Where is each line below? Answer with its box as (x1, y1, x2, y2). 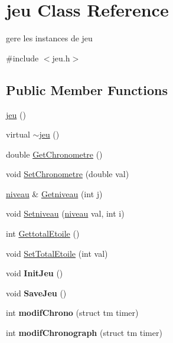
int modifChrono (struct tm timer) (6, 306, 139, 319)
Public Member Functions (6, 80, 168, 99)
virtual (6, 128, 30, 141)
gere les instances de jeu (6, 32, 93, 44)
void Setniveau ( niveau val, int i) (6, 207, 125, 220)
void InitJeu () (6, 267, 63, 279)
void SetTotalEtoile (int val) (6, 247, 108, 259)
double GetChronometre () (6, 148, 103, 160)
